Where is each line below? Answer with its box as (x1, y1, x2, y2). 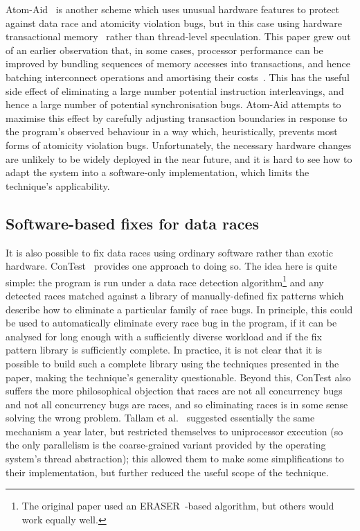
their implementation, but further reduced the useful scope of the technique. (6, 464, 329, 479)
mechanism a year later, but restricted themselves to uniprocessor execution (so (6, 424, 343, 438)
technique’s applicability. (6, 178, 110, 193)
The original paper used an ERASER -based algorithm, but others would (21, 498, 334, 513)
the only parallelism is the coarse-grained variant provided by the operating (6, 437, 326, 452)
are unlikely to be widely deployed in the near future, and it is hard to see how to (6, 151, 352, 166)
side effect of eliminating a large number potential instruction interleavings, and (6, 83, 344, 98)
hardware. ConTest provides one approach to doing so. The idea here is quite (6, 259, 337, 273)
